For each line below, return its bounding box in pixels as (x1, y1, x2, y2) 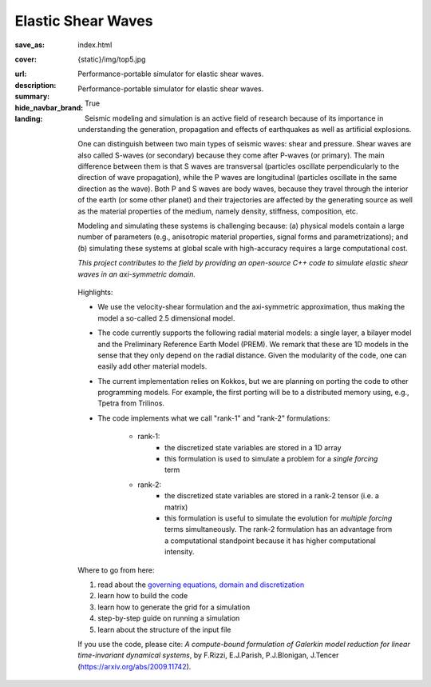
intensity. (164, 547, 195, 557)
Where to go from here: (77, 565, 155, 575)
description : (14, 80, 57, 90)
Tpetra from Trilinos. (97, 398, 165, 408)
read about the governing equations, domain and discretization (97, 580, 305, 589)
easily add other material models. (97, 361, 208, 371)
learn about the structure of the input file (97, 625, 231, 634)
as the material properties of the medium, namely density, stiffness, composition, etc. (77, 206, 358, 216)
